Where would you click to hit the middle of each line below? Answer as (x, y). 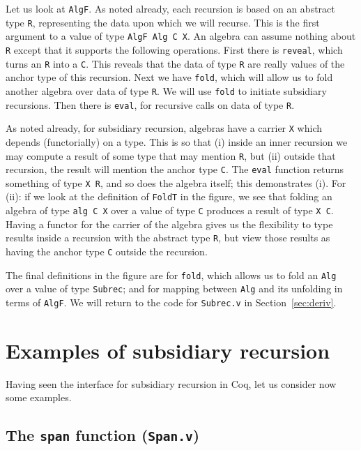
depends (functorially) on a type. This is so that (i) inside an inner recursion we (177, 141)
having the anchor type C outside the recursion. (107, 252)
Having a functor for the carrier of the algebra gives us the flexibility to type (169, 224)
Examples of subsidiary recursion (168, 350)
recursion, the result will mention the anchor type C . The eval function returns (175, 169)
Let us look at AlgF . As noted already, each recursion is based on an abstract (170, 8)
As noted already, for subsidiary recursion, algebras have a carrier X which (164, 128)
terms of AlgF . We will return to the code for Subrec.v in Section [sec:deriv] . (171, 302)
